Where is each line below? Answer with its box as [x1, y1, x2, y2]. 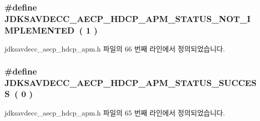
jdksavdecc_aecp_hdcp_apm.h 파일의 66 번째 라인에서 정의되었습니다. [5, 43, 225, 54]
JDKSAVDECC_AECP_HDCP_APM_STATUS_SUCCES [5, 76, 256, 88]
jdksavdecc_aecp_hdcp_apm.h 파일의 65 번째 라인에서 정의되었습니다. [5, 107, 225, 117]
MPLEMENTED [5, 23, 75, 36]
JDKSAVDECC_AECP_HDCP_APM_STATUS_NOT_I [5, 12, 251, 24]
